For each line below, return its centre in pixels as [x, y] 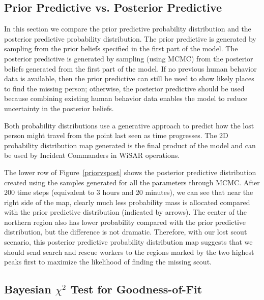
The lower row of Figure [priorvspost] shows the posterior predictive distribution [130, 172]
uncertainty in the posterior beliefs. [59, 108]
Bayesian [28, 289]
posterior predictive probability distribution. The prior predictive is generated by [130, 38]
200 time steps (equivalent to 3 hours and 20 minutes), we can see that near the [129, 192]
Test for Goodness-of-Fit [136, 289]
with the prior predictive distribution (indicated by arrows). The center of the [125, 212]
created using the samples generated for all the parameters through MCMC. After [132, 182]
